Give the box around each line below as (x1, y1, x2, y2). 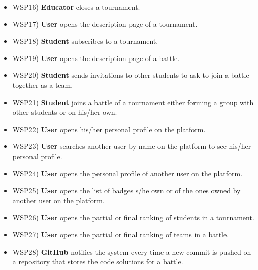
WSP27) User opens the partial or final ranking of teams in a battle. (12, 229, 229, 239)
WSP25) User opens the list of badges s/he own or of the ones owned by (12, 185, 241, 196)
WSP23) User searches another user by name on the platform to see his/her (12, 141, 251, 152)
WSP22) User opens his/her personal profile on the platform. (12, 124, 206, 134)
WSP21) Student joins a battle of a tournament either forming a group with (12, 97, 254, 107)
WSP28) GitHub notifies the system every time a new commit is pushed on (12, 246, 251, 257)
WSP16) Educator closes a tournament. (12, 2, 140, 12)
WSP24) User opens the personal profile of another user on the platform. (12, 168, 243, 178)
